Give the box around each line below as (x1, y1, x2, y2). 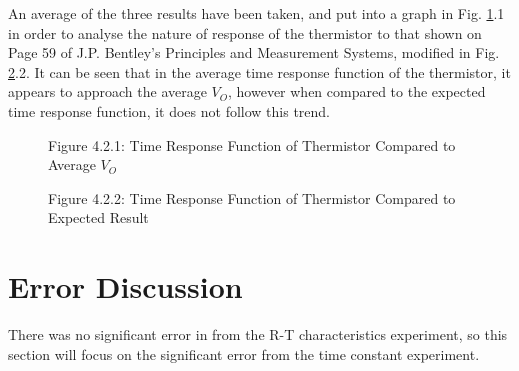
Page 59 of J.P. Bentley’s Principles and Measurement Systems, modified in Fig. (8, 42, 500, 63)
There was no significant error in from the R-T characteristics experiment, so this (8, 324, 508, 345)
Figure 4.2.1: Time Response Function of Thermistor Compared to (48, 134, 456, 155)
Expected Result (48, 207, 149, 228)
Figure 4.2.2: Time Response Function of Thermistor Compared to (48, 187, 456, 208)
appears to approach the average (8, 81, 207, 102)
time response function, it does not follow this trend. (8, 100, 331, 121)
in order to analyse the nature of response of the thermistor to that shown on (8, 22, 482, 43)
